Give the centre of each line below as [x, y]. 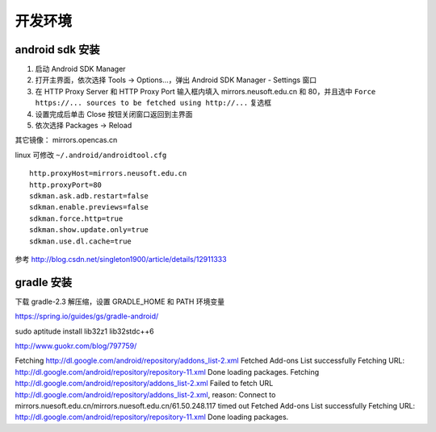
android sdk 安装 [57, 50]
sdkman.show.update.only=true [89, 230]
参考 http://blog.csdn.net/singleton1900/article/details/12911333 [121, 259]
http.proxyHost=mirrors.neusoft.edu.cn [108, 174]
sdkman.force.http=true [76, 218]
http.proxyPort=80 [66, 185]
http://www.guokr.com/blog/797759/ [76, 346]
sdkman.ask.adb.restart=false [89, 196]
